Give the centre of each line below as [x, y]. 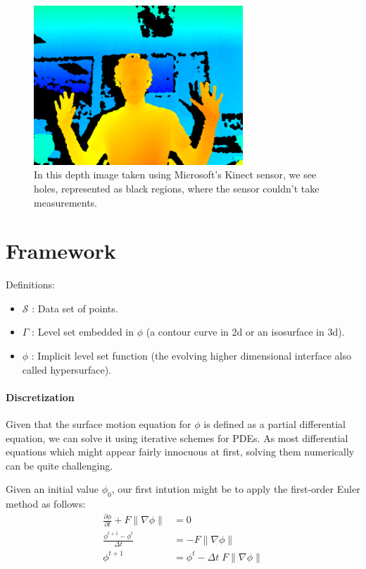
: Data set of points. [75, 308]
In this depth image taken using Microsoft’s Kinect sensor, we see [175, 175]
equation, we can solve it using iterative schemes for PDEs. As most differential [177, 438]
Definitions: [30, 284]
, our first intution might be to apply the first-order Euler [236, 489]
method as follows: [46, 504]
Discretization [40, 397]
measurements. [66, 202]
